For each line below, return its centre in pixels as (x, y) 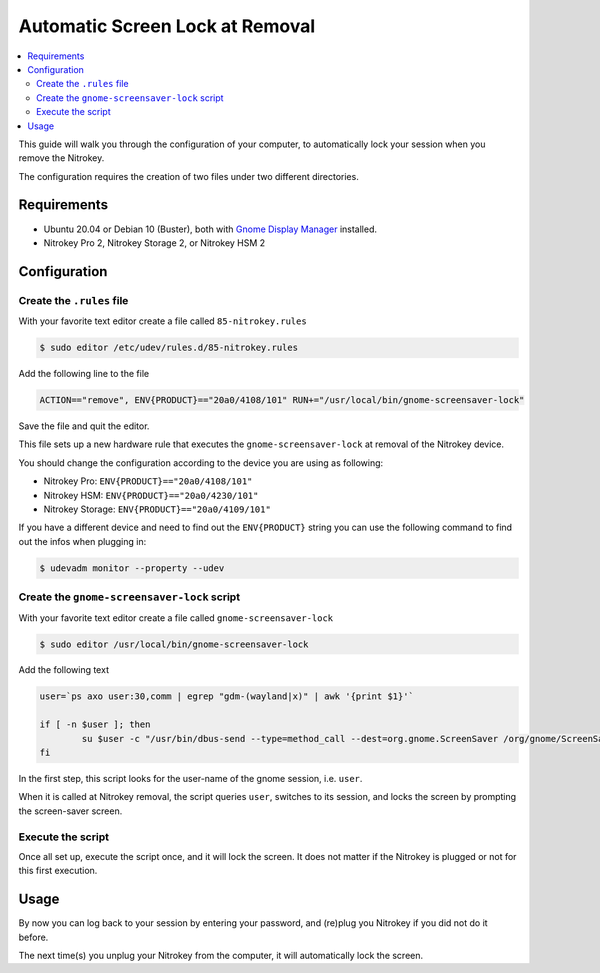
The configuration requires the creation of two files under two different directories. (188, 176)
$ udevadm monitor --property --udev (132, 568)
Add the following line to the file (84, 374)
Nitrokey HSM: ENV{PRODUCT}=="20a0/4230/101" (151, 495)
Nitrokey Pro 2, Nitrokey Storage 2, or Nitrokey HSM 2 (154, 242)
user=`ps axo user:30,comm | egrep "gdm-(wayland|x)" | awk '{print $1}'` (227, 696)
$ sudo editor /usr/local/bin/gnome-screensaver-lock (174, 644)
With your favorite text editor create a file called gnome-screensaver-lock (176, 617)
